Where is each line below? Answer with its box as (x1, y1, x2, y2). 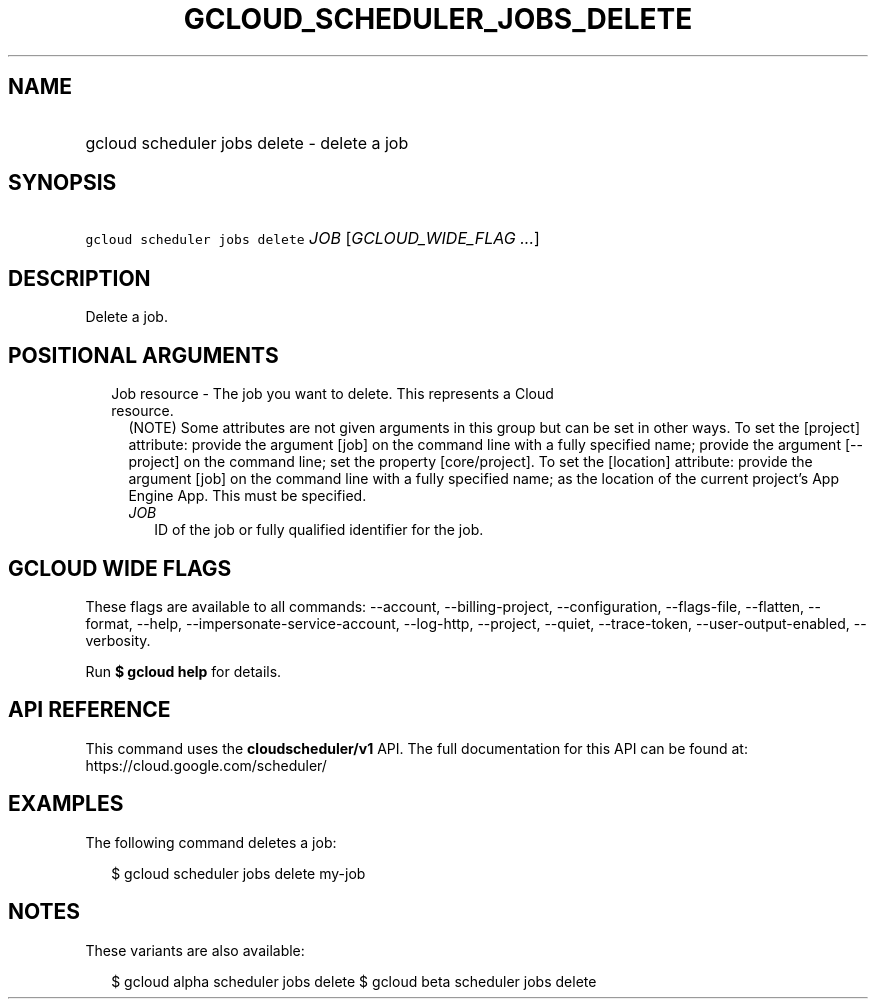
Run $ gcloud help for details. (85, 662, 282, 680)
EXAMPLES (8, 791, 124, 817)
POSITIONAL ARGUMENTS (8, 342, 279, 368)
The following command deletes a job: (85, 833, 337, 851)
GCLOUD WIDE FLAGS (8, 555, 232, 581)
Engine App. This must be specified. (128, 487, 367, 505)
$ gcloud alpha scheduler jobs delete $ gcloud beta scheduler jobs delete (111, 972, 597, 990)
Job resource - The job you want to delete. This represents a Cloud (111, 385, 554, 403)
